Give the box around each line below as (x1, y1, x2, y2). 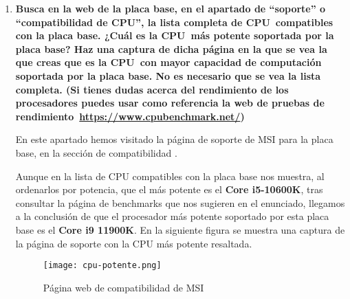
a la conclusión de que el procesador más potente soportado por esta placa (15, 209, 329, 223)
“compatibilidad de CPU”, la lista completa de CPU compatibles (15, 14, 333, 29)
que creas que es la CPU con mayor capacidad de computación (15, 55, 322, 69)
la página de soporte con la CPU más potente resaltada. (15, 236, 252, 250)
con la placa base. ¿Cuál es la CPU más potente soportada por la (15, 28, 334, 43)
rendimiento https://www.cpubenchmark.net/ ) (15, 109, 245, 123)
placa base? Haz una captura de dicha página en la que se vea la (15, 41, 327, 56)
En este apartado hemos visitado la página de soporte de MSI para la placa (15, 132, 333, 146)
